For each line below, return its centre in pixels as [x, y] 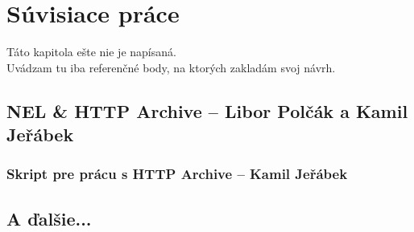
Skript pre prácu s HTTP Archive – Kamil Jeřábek [177, 174]
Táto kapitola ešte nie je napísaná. [91, 52]
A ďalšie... [49, 218]
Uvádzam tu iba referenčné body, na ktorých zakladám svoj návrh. [171, 67]
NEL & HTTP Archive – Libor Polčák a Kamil [207, 110]
